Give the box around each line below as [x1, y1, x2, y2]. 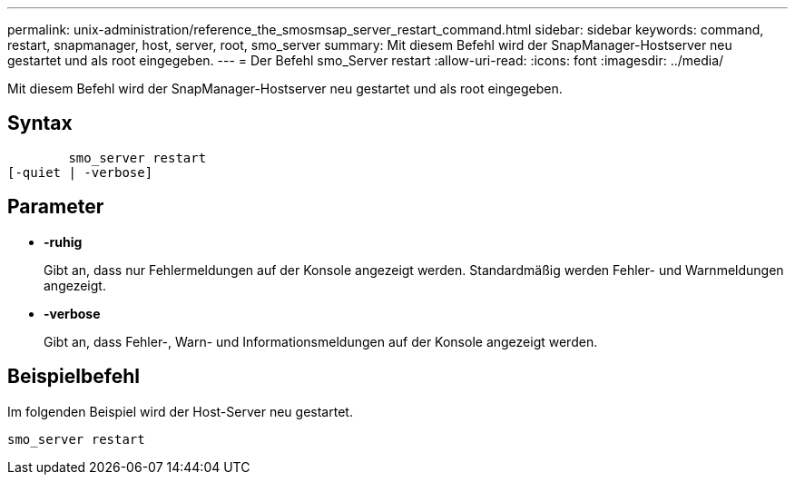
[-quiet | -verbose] [7, 164, 153, 180]
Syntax [7, 112, 73, 135]
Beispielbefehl [7, 365, 140, 389]
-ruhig [44, 233, 83, 250]
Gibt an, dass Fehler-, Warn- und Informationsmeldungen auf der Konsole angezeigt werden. [44, 333, 598, 349]
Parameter [7, 195, 104, 219]
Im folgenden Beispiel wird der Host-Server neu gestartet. [7, 403, 353, 419]
